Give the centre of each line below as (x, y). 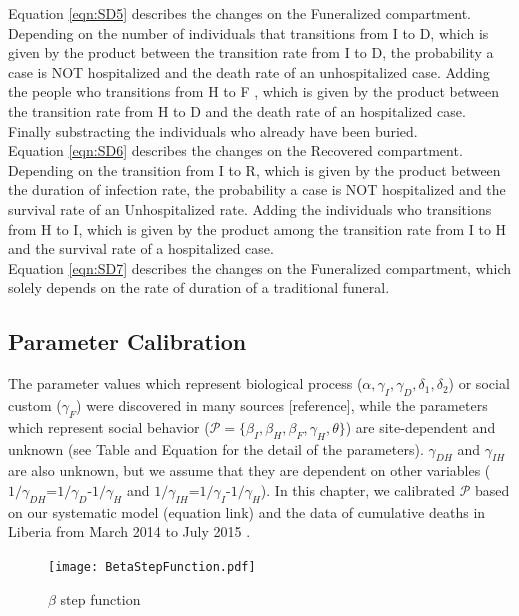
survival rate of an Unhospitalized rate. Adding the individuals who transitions (250, 208)
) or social (479, 383)
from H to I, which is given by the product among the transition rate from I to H (257, 228)
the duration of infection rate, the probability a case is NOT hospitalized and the (257, 189)
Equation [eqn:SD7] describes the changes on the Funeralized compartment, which (260, 267)
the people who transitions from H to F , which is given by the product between (253, 91)
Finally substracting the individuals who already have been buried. (213, 130)
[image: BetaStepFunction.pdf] (152, 566)
